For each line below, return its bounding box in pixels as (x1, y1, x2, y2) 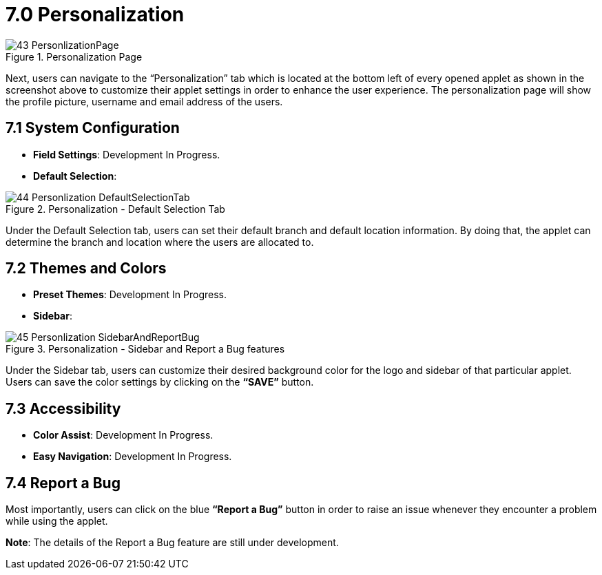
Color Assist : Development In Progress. (33, 429, 214, 441)
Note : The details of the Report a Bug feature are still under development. (6, 536, 339, 549)
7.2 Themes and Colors (6, 260, 167, 278)
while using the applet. (6, 515, 108, 527)
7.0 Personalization (6, 3, 185, 26)
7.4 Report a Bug (6, 474, 121, 492)
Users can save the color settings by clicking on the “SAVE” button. (6, 376, 314, 388)
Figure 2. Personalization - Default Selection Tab (6, 202, 225, 215)
